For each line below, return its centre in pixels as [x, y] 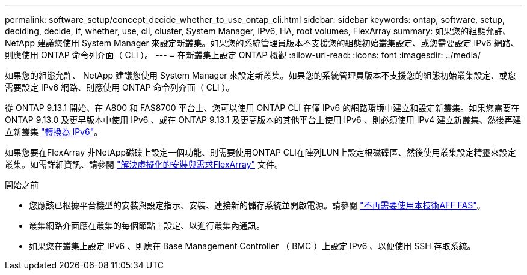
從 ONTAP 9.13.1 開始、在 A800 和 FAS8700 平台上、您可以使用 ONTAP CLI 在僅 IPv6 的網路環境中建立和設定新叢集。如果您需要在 [262, 108]
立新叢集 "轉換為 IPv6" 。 [54, 132]
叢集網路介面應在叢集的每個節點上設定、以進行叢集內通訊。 [147, 225]
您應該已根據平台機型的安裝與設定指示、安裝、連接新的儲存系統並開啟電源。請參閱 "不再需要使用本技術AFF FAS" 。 [257, 205]
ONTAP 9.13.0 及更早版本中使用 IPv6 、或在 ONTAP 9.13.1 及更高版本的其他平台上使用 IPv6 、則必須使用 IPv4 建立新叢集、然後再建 [263, 120]
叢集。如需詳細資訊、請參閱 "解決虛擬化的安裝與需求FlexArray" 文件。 [144, 164]
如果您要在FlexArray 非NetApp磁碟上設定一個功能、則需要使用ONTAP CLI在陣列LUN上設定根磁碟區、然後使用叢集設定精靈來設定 [260, 152]
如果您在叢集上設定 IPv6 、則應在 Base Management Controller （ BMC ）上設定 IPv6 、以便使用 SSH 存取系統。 [252, 246]
